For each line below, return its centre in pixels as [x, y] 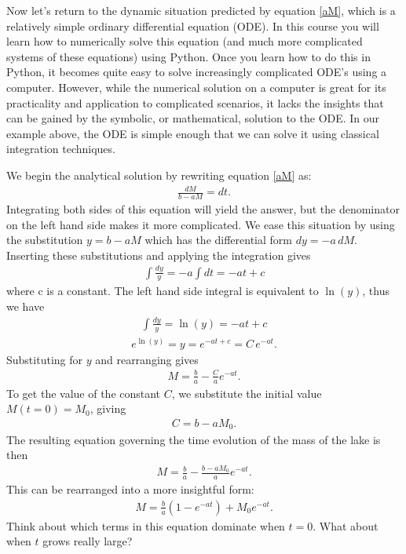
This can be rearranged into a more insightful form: [130, 489]
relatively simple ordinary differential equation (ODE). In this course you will [193, 26]
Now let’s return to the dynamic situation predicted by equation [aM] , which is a [201, 10]
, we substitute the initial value [247, 393]
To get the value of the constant [84, 393]
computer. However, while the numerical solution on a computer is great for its [196, 87]
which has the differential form [218, 240]
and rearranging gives [147, 359]
